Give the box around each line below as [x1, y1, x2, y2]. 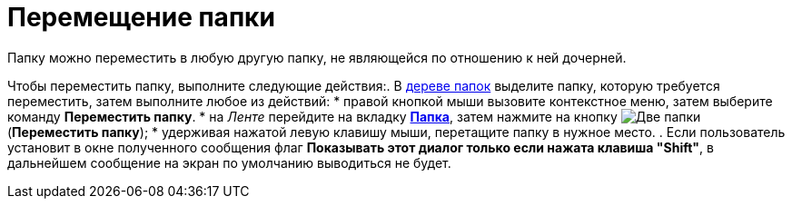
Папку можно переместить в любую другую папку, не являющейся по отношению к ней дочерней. [7, 49, 627, 65]
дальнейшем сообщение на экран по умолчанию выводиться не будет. [7, 154, 451, 171]
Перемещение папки [7, 2, 275, 33]
